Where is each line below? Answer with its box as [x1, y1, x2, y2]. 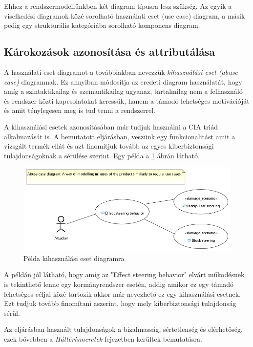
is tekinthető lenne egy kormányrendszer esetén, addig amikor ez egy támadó [4, 279, 234, 289]
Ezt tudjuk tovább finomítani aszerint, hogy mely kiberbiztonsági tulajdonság [4, 298, 236, 308]
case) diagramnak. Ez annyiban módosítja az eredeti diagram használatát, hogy [4, 76, 242, 87]
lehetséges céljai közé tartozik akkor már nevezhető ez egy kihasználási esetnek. [4, 288, 241, 299]
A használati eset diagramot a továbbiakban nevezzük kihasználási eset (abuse [4, 66, 238, 77]
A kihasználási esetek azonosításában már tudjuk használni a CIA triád [4, 121, 218, 131]
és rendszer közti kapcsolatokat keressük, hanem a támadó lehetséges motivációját [4, 95, 250, 106]
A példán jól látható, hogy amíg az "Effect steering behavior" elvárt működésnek [4, 269, 245, 280]
